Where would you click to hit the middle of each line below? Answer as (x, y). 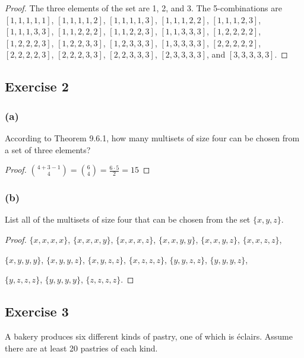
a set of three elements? (48, 149)
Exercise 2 (37, 86)
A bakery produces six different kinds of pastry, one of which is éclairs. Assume (149, 336)
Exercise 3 (37, 311)
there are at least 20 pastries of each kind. (81, 348)
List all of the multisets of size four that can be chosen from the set (128, 219)
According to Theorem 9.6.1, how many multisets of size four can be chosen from (152, 137)
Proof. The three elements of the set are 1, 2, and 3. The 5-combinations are (143, 8)
